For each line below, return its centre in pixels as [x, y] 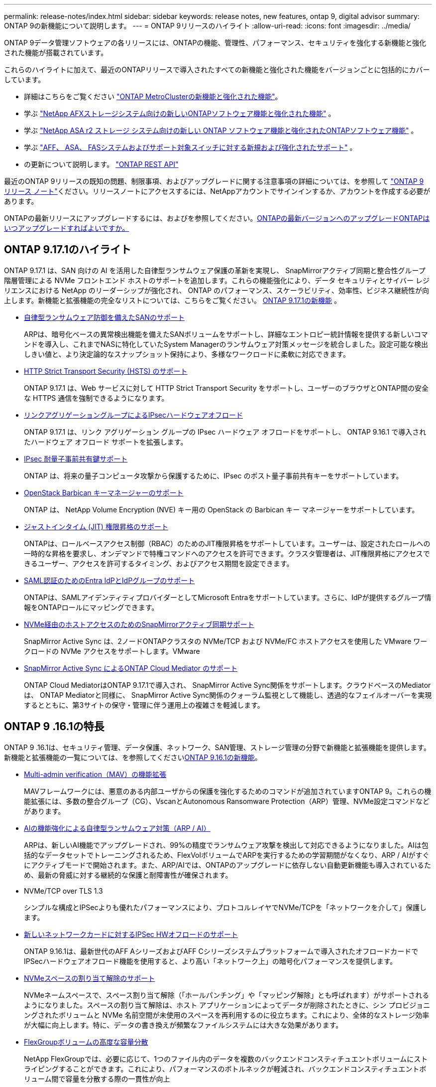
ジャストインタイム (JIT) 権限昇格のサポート [96, 526]
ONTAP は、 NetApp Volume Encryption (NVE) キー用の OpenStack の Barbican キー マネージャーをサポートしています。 [221, 509]
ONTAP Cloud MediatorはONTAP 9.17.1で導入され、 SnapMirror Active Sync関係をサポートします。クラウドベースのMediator [227, 685]
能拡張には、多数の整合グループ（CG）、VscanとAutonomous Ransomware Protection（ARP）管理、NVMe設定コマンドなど [227, 801]
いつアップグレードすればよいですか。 [67, 228]
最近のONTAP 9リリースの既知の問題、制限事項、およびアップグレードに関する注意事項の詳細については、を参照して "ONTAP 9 [214, 181]
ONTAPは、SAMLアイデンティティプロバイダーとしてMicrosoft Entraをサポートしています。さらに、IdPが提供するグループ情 [228, 597]
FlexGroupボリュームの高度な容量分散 [86, 1042]
